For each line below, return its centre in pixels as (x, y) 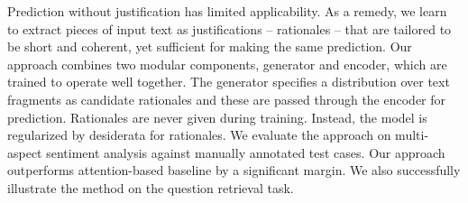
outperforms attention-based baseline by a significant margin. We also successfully (234, 170)
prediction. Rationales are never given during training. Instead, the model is (217, 117)
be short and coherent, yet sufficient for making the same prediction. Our (210, 46)
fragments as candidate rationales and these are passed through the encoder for (227, 99)
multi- (412, 135)
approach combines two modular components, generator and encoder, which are (227, 64)
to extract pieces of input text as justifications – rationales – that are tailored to (229, 28)
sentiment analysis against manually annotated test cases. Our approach (246, 152)
